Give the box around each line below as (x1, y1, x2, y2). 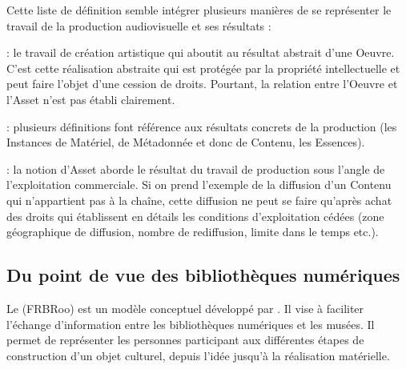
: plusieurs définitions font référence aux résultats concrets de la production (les (6, 118, 397, 134)
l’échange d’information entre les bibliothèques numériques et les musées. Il (6, 315, 375, 332)
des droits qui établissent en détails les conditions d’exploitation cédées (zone (6, 207, 384, 224)
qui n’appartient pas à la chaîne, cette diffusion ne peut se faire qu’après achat (6, 191, 392, 208)
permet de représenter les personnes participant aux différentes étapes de (6, 331, 364, 348)
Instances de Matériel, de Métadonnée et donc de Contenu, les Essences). (6, 134, 365, 150)
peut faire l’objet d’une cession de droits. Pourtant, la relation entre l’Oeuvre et (6, 75, 398, 92)
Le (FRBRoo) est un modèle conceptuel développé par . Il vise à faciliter (6, 299, 364, 316)
